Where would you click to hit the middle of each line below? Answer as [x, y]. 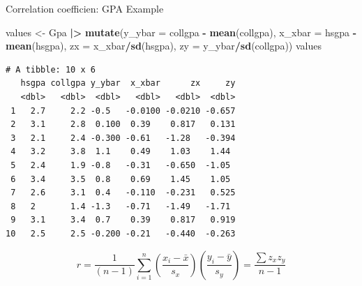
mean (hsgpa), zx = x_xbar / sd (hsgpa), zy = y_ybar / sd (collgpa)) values [164, 46]
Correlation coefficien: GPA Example [85, 8]
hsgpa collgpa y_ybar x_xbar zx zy [128, 83]
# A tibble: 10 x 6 [51, 69]
